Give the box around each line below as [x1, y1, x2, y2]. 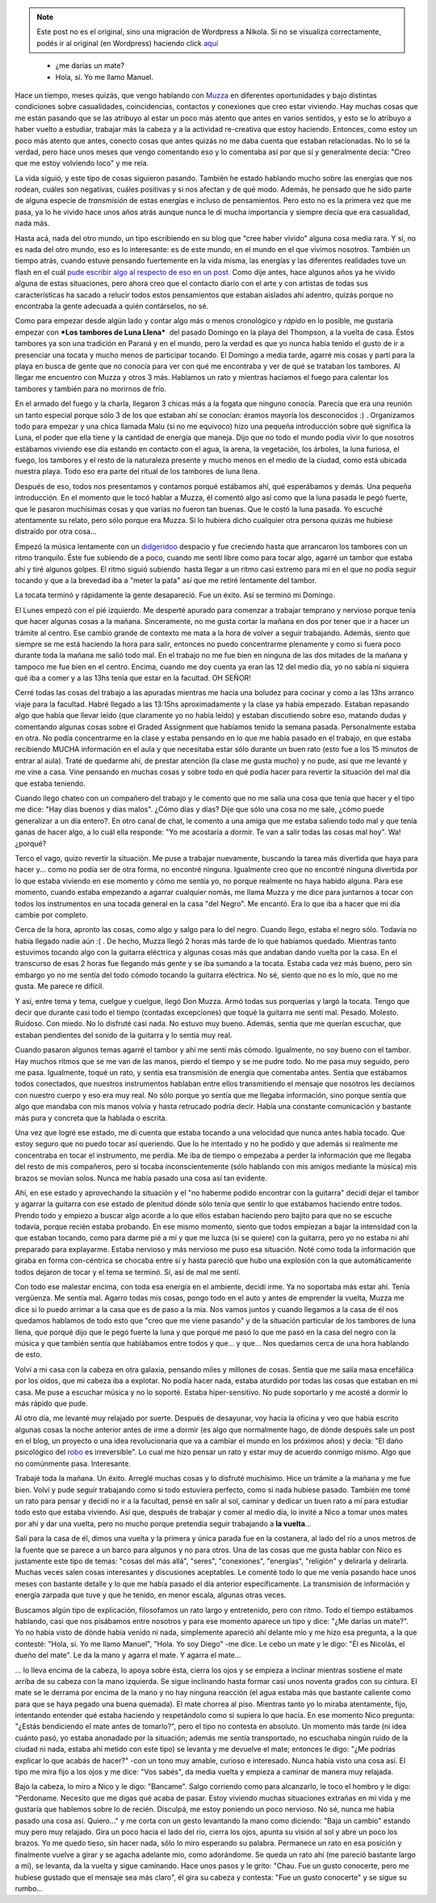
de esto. [15, 1350, 43, 1360]
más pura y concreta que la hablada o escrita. [15, 1112, 168, 1123]
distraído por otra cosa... [15, 526, 97, 537]
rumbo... [15, 1884, 44, 1893]
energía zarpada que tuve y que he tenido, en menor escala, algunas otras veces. [15, 1590, 287, 1600]
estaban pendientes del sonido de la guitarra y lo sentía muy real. [15, 1030, 233, 1040]
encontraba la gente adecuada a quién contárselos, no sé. [15, 301, 209, 310]
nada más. [15, 218, 50, 228]
